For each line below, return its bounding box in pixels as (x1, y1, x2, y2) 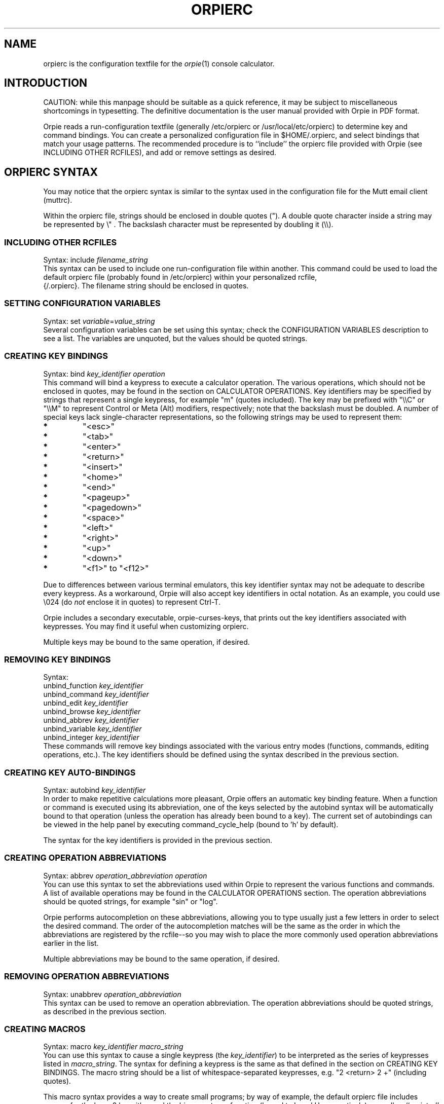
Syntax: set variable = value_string (43, 316, 155, 325)
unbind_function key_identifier (43, 681, 143, 690)
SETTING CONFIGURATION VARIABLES (4, 298, 161, 309)
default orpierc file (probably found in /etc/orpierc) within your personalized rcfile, (43, 273, 317, 282)
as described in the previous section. (43, 1007, 167, 1016)
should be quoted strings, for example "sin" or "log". (43, 897, 218, 906)
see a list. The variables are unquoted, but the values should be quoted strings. (43, 334, 308, 343)
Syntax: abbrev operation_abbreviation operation (43, 871, 207, 880)
